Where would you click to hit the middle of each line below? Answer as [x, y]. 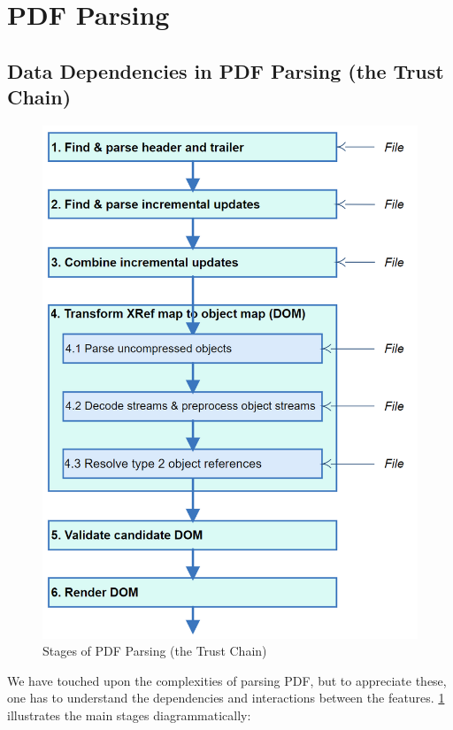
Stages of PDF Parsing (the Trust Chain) [155, 651]
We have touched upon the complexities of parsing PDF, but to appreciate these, [227, 680]
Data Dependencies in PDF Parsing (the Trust [226, 70]
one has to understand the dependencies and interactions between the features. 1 [226, 698]
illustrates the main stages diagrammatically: [129, 715]
